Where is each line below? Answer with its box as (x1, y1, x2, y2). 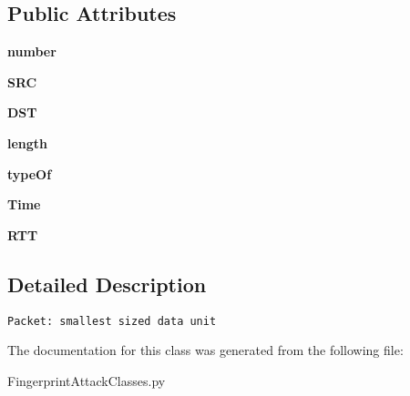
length (7, 133, 48, 152)
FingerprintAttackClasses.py (7, 371, 166, 390)
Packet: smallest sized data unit (7, 314, 217, 328)
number (7, 42, 56, 61)
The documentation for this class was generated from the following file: (7, 340, 404, 360)
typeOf (7, 164, 52, 183)
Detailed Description (7, 269, 207, 298)
